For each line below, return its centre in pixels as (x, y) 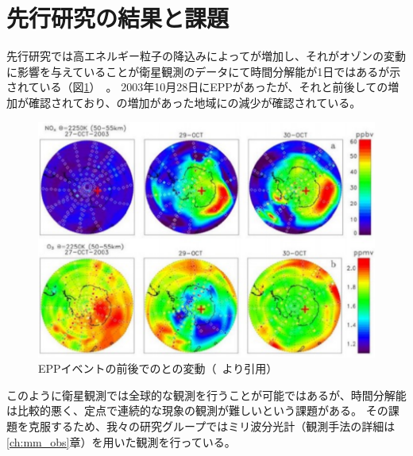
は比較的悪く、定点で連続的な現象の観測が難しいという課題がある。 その (197, 410)
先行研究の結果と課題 (118, 18)
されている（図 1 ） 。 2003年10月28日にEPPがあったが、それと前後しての (197, 87)
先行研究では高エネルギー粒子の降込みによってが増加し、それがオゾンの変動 (206, 56)
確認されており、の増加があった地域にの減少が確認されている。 (195, 102)
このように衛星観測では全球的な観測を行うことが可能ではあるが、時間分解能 (206, 395)
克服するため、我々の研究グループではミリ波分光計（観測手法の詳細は (212, 426)
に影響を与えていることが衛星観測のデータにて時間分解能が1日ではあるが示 (204, 71)
